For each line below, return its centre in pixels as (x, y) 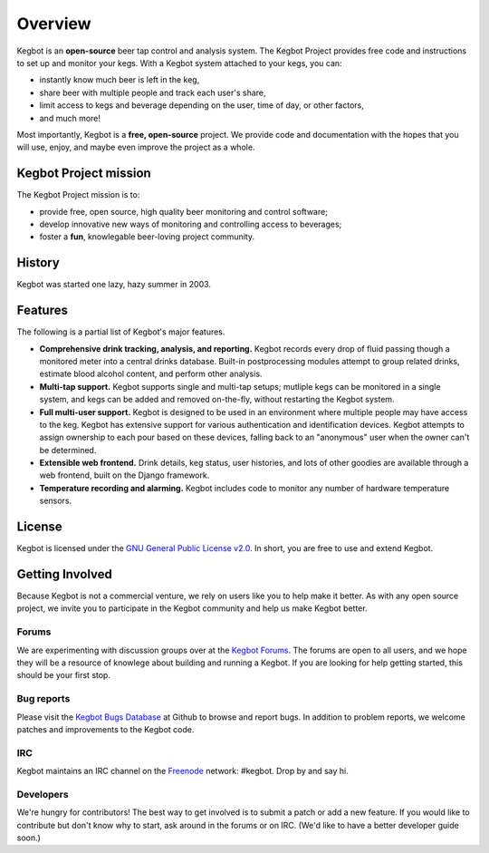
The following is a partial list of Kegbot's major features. (121, 332)
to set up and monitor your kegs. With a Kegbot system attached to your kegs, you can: (180, 63)
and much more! (70, 118)
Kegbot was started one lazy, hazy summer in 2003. (114, 285)
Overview (54, 24)
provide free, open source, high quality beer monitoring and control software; (183, 211)
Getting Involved (64, 574)
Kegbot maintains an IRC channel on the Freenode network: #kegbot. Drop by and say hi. (182, 771)
